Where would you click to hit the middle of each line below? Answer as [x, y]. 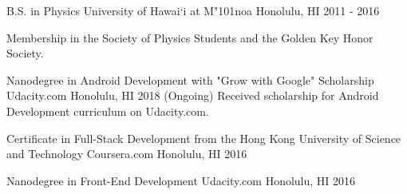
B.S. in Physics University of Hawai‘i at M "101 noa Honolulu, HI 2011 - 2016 [193, 10]
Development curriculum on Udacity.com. [108, 111]
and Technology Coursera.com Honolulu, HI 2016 [127, 154]
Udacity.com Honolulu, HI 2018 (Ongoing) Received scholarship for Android [193, 95]
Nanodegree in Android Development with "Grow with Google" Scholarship [190, 79]
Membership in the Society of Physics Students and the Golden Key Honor [190, 37]
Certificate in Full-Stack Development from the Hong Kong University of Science [204, 138]
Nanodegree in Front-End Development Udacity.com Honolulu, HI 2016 [181, 180]
